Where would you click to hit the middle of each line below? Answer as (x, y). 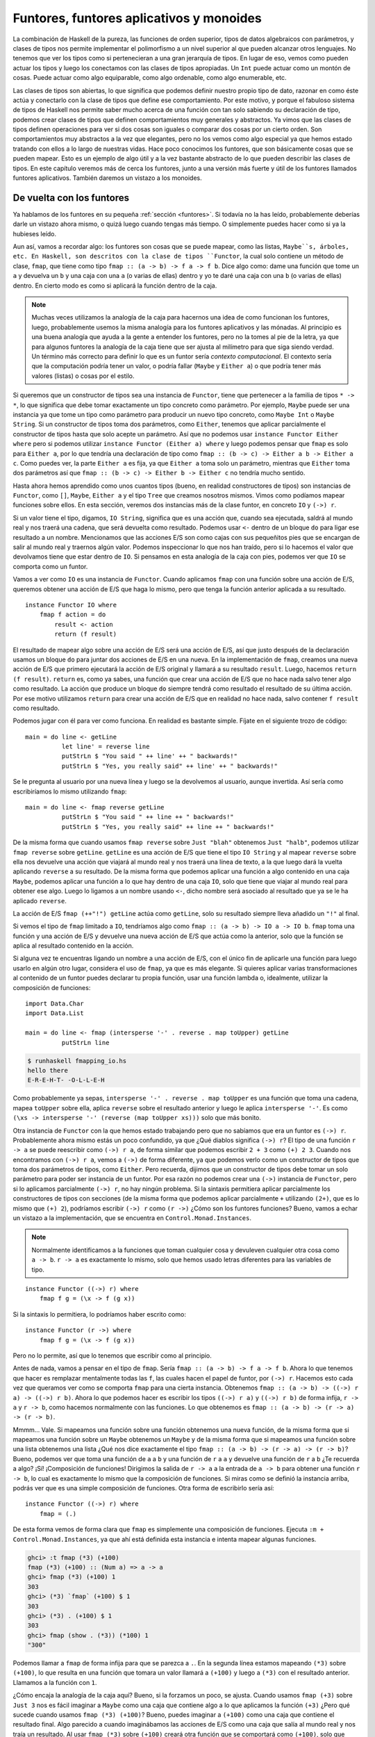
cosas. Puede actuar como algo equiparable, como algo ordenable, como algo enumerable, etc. (150, 78)
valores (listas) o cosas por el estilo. (83, 376)
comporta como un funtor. (50, 566)
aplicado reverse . (40, 900)
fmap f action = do (73, 615)
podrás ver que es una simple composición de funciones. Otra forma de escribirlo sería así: (143, 1488)
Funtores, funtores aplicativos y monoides (137, 18)
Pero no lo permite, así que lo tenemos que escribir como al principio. (112, 1356)
